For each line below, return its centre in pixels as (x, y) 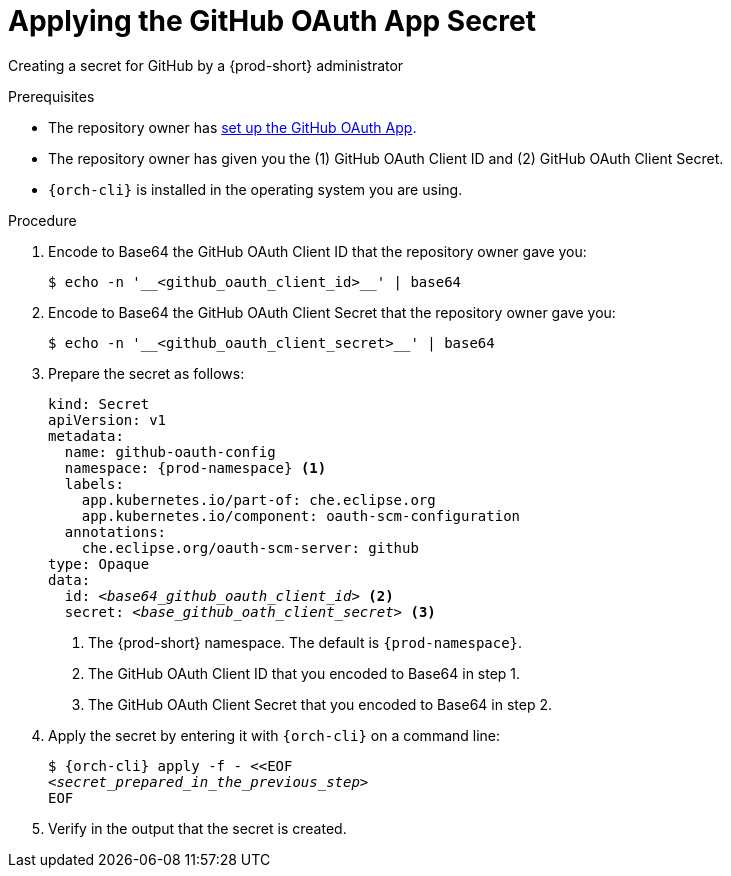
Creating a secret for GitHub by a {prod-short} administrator (206, 65)
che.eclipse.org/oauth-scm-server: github (250, 547)
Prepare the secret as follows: (146, 373)
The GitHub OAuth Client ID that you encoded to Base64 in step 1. (304, 673)
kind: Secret (99, 403)
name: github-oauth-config (170, 451)
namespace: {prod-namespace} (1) (195, 467)
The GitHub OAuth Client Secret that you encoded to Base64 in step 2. (320, 704)
